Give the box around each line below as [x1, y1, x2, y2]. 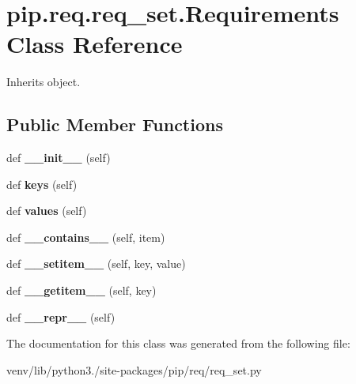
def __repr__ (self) [6, 308, 116, 325]
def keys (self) [6, 175, 78, 192]
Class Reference [6, 28, 183, 60]
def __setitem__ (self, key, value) [6, 255, 186, 272]
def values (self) [6, 202, 87, 219]
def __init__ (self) [6, 149, 111, 166]
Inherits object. [6, 73, 81, 90]
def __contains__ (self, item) [6, 228, 165, 245]
